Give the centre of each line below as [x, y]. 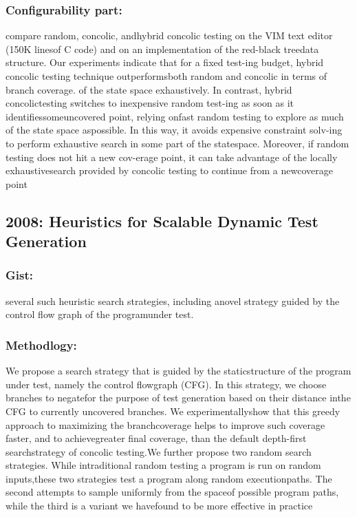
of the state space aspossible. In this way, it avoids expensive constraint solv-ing [174, 130]
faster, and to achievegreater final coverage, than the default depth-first [156, 438]
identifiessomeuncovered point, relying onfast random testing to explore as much [175, 116]
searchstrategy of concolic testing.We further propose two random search [159, 451]
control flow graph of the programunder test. [100, 314]
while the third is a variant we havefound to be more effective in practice [159, 506]
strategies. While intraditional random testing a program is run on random [163, 465]
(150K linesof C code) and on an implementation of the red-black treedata [162, 49]
